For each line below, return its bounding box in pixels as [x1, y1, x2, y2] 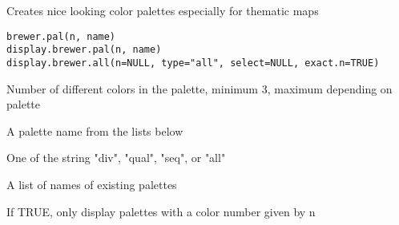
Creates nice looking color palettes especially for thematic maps [6, 2, 319, 18]
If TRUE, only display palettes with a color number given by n [6, 203, 316, 219]
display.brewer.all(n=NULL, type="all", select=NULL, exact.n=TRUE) [6, 57, 380, 69]
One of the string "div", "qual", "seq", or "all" [6, 149, 226, 166]
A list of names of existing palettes [6, 176, 177, 192]
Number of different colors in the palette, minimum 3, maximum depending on [6, 80, 393, 97]
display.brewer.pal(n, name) [6, 44, 162, 56]
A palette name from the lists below [6, 122, 183, 139]
